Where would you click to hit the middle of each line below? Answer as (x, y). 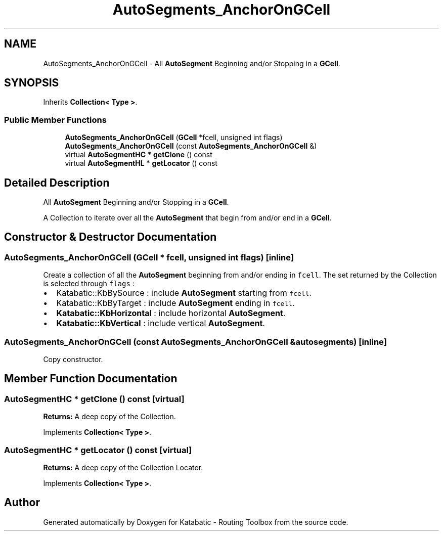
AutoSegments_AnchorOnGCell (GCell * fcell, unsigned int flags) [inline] (149, 257)
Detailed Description (57, 183)
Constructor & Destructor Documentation (110, 237)
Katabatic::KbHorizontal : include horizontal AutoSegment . (171, 313)
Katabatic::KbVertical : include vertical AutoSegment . (161, 323)
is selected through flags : (89, 284)
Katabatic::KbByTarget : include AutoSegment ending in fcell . (175, 303)
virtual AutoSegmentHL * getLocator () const (141, 163)
